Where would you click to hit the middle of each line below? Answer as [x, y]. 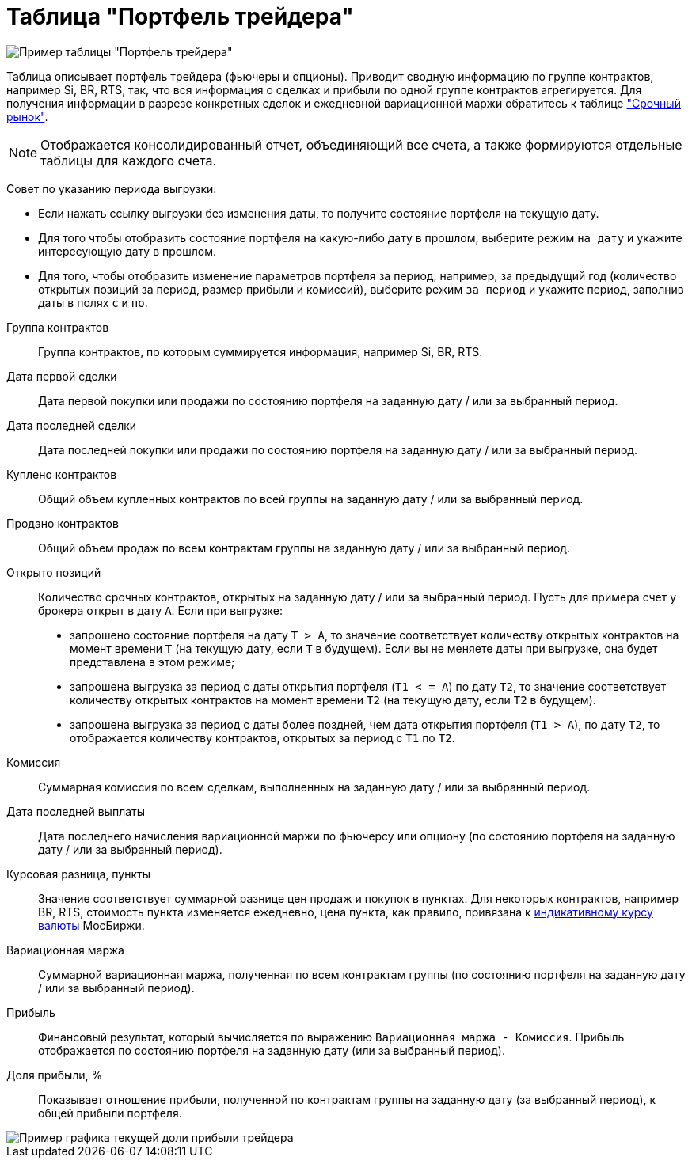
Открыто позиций [54, 572]
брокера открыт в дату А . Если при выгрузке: [161, 610]
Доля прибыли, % [55, 1075]
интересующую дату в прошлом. [127, 251]
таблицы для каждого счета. [129, 160]
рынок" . [27, 116]
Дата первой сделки [62, 376]
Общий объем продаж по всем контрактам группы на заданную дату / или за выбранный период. [304, 548]
